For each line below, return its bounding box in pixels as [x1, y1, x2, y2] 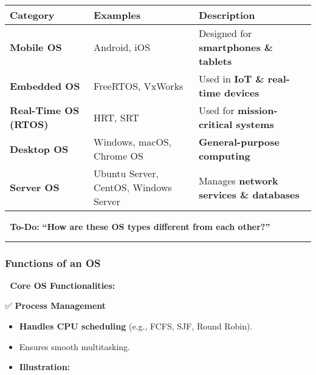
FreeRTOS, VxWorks [94, 78, 184, 93]
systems [236, 117, 274, 131]
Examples [94, 8, 141, 22]
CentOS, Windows [94, 180, 172, 194]
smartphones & [198, 40, 273, 54]
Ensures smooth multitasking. [19, 340, 130, 353]
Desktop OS [10, 141, 69, 156]
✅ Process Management [5, 299, 106, 312]
